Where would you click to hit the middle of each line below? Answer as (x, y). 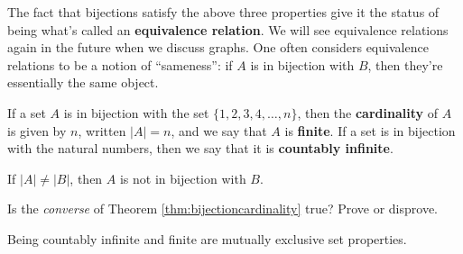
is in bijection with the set (136, 112)
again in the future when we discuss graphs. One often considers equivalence (218, 47)
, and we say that (219, 130)
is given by (37, 130)
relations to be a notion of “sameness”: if (120, 64)
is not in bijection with (183, 178)
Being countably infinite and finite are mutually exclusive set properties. (207, 238)
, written (102, 130)
